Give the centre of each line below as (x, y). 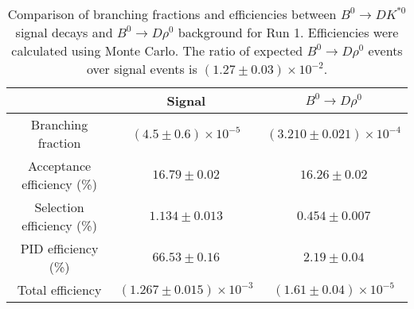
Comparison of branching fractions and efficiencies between (172, 14)
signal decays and (64, 32)
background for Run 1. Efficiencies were (288, 32)
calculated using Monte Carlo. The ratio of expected (157, 50)
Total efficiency (59, 290)
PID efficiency (59, 248)
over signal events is (142, 69)
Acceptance (60, 166)
